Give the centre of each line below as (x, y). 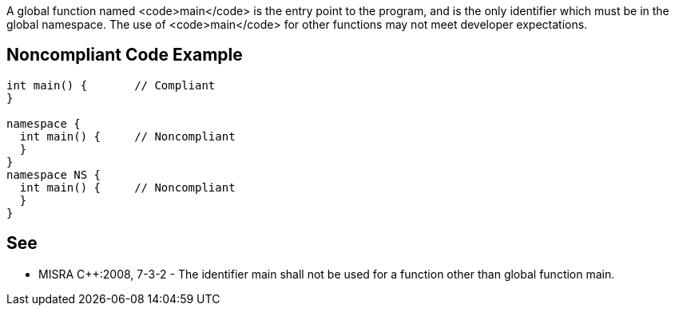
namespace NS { (54, 174)
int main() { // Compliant (111, 85)
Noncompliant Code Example (125, 55)
